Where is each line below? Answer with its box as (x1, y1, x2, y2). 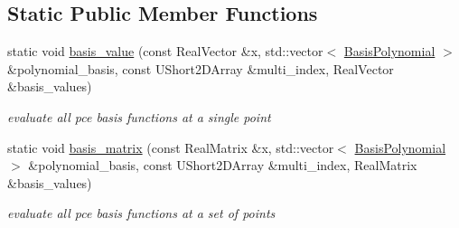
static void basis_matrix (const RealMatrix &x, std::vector (7, 138, 334, 157)
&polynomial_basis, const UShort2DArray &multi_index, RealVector (7, 59, 394, 78)
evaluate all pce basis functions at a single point (7, 107, 271, 126)
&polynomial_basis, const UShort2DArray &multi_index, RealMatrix (28, 156, 417, 175)
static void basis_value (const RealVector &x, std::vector (7, 42, 323, 61)
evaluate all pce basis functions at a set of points (7, 204, 276, 223)
